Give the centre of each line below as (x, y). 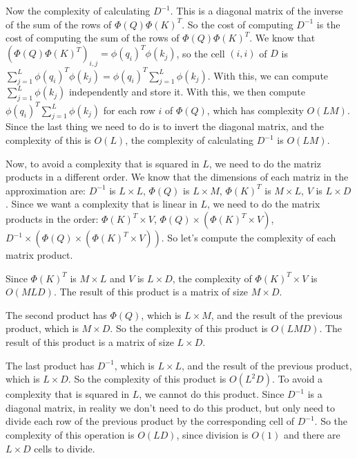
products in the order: (52, 219)
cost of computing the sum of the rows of (93, 38)
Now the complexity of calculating (78, 10)
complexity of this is (48, 140)
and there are (312, 434)
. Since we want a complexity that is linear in (102, 204)
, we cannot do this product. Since (212, 394)
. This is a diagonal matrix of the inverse (257, 10)
